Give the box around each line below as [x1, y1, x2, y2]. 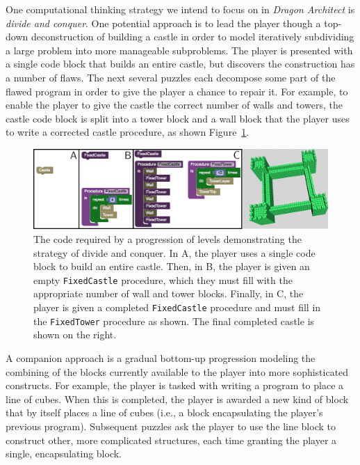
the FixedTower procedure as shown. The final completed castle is [33, 313, 315, 328]
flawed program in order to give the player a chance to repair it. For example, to [6, 84, 348, 98]
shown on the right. [33, 327, 117, 342]
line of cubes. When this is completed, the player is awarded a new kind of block [6, 391, 349, 406]
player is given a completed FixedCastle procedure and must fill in [33, 300, 321, 315]
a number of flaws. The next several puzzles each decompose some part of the [6, 70, 336, 84]
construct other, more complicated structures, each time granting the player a [6, 432, 337, 447]
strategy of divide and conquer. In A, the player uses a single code [33, 245, 316, 260]
